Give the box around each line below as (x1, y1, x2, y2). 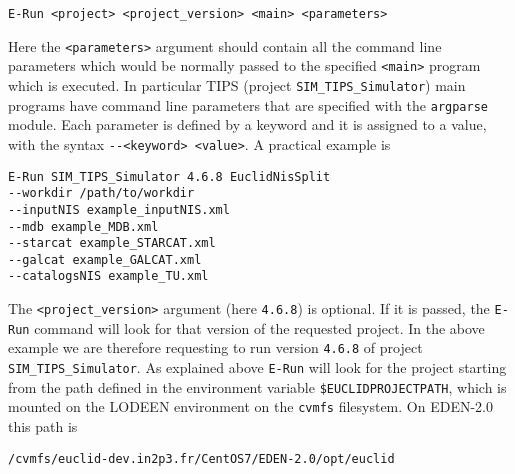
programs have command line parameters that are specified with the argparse (8, 94, 489, 115)
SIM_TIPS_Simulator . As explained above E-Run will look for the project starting (8, 357, 507, 378)
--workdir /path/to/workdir (8, 186, 195, 201)
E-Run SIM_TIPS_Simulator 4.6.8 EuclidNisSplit (8, 169, 331, 184)
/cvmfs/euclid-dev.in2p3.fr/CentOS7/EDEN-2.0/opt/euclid (8, 451, 395, 466)
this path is (8, 416, 78, 437)
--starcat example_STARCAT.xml (8, 236, 216, 251)
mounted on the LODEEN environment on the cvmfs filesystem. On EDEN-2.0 (8, 396, 493, 417)
